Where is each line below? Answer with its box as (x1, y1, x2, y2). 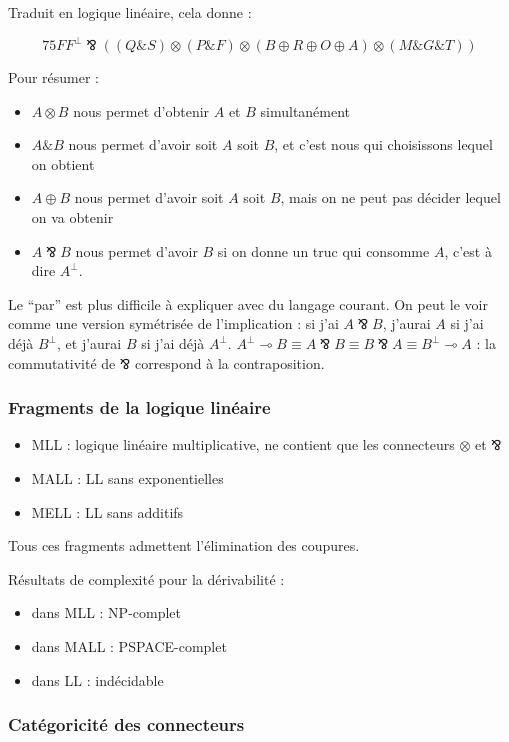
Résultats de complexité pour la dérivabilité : (8, 568, 285, 589)
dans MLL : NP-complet (31, 602, 182, 623)
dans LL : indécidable (31, 669, 164, 690)
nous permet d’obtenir (73, 100, 210, 121)
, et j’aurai (57, 333, 122, 354)
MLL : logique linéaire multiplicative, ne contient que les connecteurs (31, 434, 455, 455)
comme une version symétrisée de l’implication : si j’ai (8, 313, 339, 334)
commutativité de (8, 352, 116, 373)
